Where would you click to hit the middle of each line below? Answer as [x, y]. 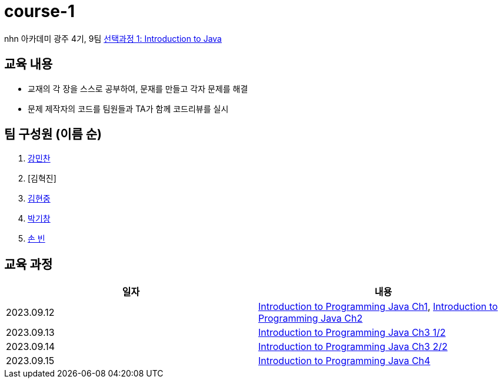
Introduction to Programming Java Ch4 [344, 361]
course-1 [40, 11]
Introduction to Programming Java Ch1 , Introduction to [378, 307]
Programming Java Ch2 [311, 318]
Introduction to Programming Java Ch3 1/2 [352, 333]
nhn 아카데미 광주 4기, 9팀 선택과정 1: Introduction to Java [113, 38]
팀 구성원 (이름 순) [53, 134]
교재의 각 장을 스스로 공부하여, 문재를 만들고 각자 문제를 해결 [138, 88]
